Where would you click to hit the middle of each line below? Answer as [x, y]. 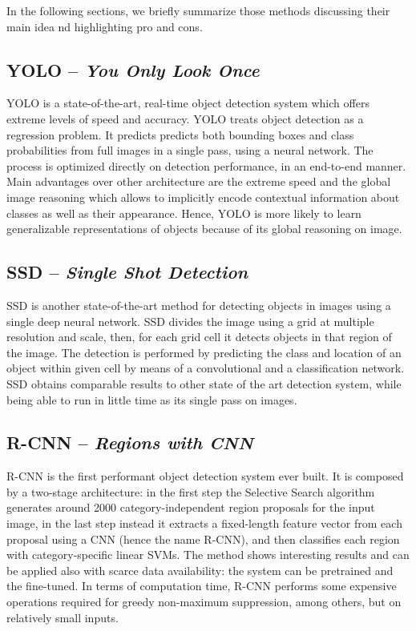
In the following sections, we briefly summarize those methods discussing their [198, 10]
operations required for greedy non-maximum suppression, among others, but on [204, 602]
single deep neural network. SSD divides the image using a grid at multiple [190, 321]
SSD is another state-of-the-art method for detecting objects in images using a [199, 305]
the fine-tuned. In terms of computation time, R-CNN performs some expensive [202, 586]
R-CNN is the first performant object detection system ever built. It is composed [205, 476]
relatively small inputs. [63, 617]
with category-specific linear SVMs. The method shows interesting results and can [208, 555]
